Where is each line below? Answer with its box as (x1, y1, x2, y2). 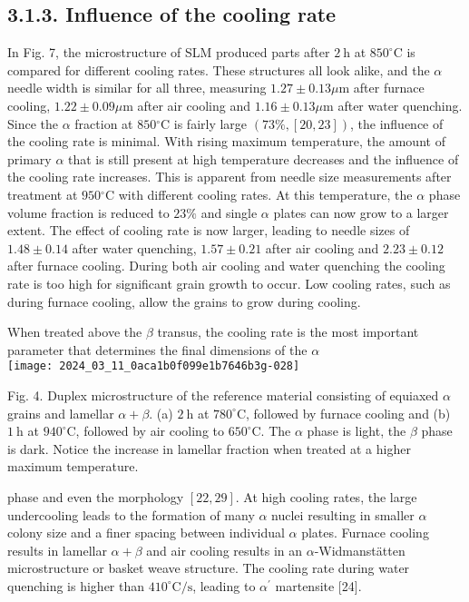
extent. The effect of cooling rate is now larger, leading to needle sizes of (7, 221, 410, 240)
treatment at (7, 184, 78, 203)
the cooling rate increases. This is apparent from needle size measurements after (7, 167, 452, 186)
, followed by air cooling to (75, 421, 224, 440)
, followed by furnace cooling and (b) (246, 403, 451, 422)
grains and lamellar (7, 403, 114, 422)
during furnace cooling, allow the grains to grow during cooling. (7, 291, 361, 311)
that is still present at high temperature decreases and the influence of (68, 149, 459, 168)
